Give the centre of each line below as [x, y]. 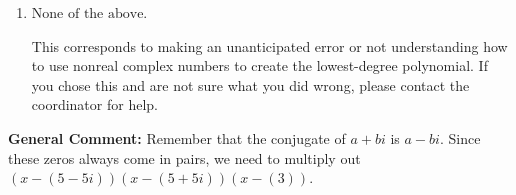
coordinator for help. [94, 104]
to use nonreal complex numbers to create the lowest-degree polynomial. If [259, 65]
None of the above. [89, 14]
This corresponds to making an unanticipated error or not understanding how [269, 45]
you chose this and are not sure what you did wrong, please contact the [250, 84]
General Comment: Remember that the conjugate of [177, 137]
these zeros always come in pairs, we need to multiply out [184, 157]
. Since [460, 137]
